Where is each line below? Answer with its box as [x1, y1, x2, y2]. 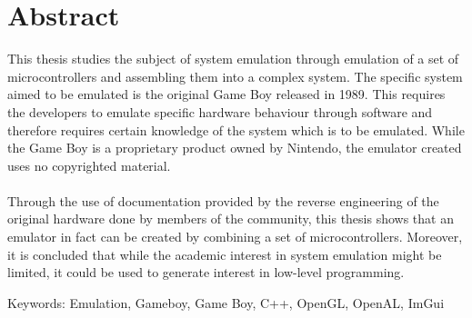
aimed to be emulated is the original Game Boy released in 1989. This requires [7, 84, 446, 104]
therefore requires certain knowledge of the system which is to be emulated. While [7, 120, 465, 139]
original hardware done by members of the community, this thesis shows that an [7, 209, 454, 228]
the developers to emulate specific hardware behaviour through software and [7, 102, 433, 121]
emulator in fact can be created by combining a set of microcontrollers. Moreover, [7, 227, 463, 246]
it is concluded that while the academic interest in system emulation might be [7, 244, 442, 263]
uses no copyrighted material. [7, 155, 171, 174]
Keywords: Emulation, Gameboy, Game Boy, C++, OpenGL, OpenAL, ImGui [7, 293, 445, 312]
